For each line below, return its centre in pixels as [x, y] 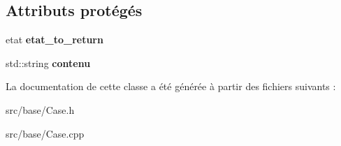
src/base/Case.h [40, 109]
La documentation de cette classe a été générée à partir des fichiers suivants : [171, 86]
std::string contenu [48, 63]
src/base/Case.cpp [45, 133]
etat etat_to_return [55, 39]
